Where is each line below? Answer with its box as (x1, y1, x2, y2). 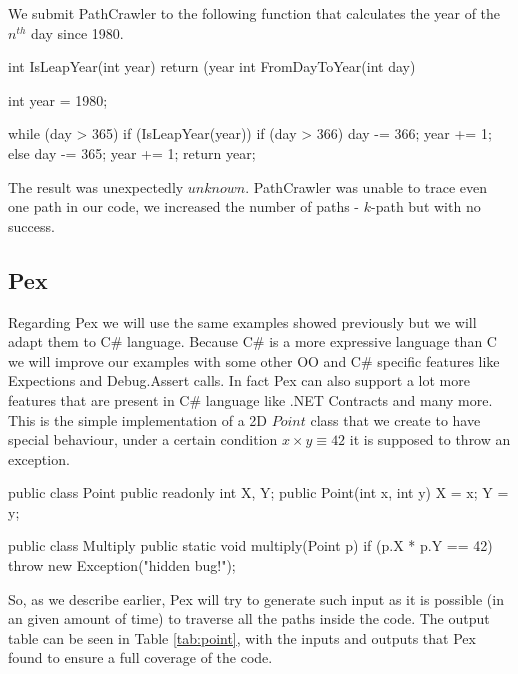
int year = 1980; (8, 89, 108, 110)
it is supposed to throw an (349, 429, 511, 450)
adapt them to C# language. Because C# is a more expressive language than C (8, 331, 497, 352)
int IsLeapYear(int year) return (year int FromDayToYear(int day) (8, 56, 416, 77)
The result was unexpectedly (8, 176, 184, 197)
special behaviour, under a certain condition (8, 429, 278, 450)
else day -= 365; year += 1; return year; (8, 142, 256, 163)
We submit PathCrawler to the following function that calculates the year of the (8, 3, 501, 23)
